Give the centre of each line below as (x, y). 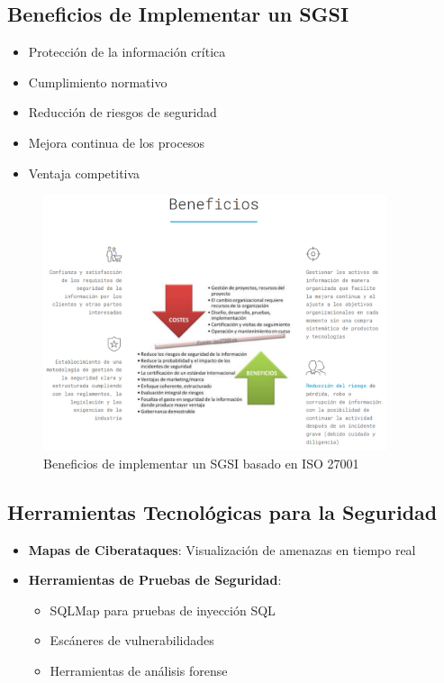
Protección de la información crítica (127, 52)
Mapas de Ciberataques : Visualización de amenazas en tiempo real (222, 549)
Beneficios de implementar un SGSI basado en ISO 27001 (201, 463)
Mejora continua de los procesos (116, 142)
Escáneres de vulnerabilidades (132, 640)
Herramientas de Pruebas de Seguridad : (155, 580)
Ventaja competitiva (84, 173)
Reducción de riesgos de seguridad (122, 112)
